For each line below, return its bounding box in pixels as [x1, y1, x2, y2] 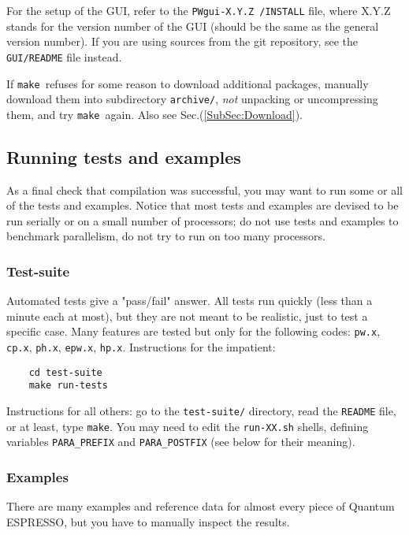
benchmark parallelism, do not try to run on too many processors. [6, 228, 326, 244]
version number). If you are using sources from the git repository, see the [6, 33, 358, 50]
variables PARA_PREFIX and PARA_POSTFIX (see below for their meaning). [6, 433, 355, 450]
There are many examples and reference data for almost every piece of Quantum [6, 498, 395, 515]
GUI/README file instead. [6, 48, 122, 65]
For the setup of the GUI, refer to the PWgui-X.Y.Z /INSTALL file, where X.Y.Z [6, 2, 391, 18]
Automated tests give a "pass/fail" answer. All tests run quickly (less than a [6, 292, 373, 309]
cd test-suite [28, 366, 102, 378]
